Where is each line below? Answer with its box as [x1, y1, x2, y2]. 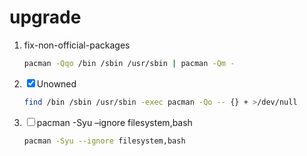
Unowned [36, 77, 77, 90]
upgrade [9, 6, 82, 29]
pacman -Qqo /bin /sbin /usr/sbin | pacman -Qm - [23, 58, 236, 68]
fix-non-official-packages [23, 39, 131, 51]
